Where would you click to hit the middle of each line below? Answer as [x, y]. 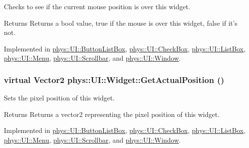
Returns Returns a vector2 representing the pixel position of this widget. [112, 114]
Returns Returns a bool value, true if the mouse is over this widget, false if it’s [121, 23]
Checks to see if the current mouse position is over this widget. [97, 6]
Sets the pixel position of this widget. [59, 98]
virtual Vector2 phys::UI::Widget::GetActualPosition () [114, 79]
